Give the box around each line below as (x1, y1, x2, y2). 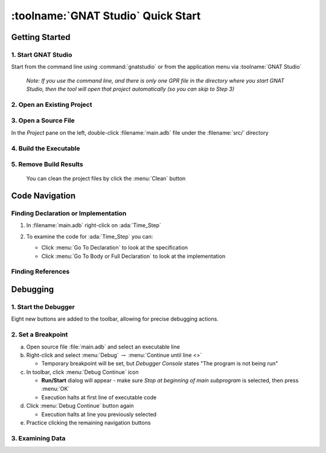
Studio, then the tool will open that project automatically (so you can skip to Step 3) (26, 85, 235, 93)
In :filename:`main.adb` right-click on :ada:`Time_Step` (26, 222, 161, 229)
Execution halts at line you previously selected (41, 411, 157, 418)
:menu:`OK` (41, 385, 70, 393)
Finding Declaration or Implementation (11, 209, 127, 217)
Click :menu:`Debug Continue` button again (26, 402, 134, 410)
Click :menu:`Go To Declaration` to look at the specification (41, 244, 188, 251)
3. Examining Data (11, 434, 66, 442)
